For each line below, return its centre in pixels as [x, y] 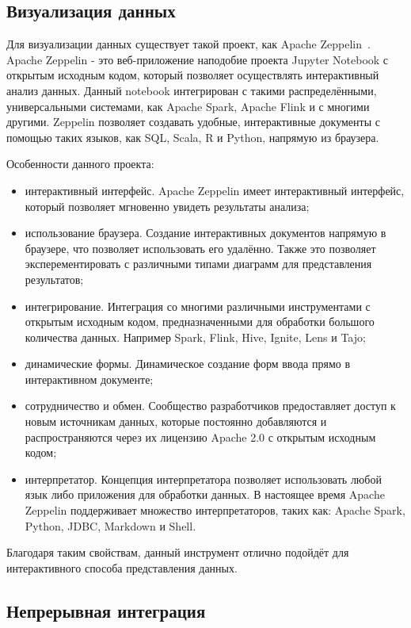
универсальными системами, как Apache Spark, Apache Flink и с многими [188, 106]
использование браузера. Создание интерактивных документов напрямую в [205, 233]
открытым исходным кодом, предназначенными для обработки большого [200, 322]
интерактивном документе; [89, 379]
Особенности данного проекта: [80, 164]
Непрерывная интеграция [106, 610]
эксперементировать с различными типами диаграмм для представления [198, 264]
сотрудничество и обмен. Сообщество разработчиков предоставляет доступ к [210, 406]
